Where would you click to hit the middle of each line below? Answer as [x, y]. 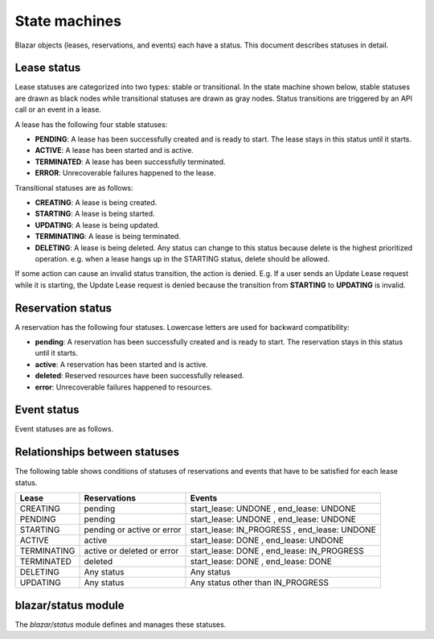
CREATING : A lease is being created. [96, 202]
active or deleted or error [131, 551]
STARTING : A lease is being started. [95, 214]
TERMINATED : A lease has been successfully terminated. [130, 162]
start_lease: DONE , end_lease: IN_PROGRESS [277, 551]
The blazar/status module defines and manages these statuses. [121, 625]
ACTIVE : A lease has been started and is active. [115, 150]
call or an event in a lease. [58, 109]
